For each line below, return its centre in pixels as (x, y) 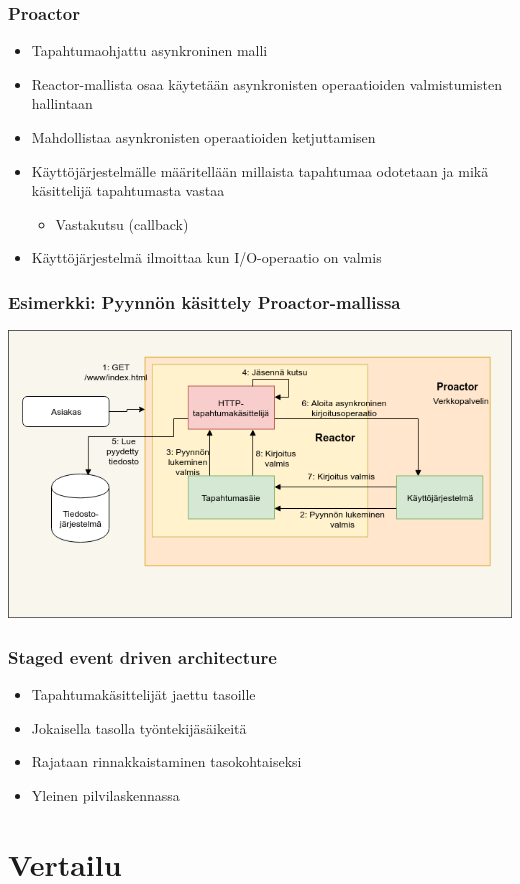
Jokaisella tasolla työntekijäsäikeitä (139, 727)
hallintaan (62, 103)
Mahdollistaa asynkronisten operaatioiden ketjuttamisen (203, 137)
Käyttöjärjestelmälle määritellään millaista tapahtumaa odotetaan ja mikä (260, 170)
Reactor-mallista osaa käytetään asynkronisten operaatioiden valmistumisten (266, 83)
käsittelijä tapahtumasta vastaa (128, 190)
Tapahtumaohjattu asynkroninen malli (149, 50)
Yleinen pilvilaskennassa (105, 795)
